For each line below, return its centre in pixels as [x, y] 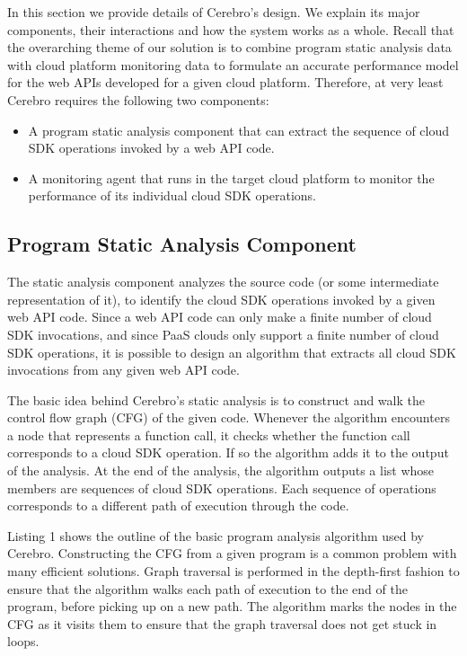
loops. [23, 641]
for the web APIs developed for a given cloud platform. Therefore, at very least [225, 82]
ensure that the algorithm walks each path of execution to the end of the [207, 588]
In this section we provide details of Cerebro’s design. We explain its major [214, 12]
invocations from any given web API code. [123, 370]
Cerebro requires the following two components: [138, 99]
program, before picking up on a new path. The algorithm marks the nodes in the [232, 606]
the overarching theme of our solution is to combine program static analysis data [229, 47]
